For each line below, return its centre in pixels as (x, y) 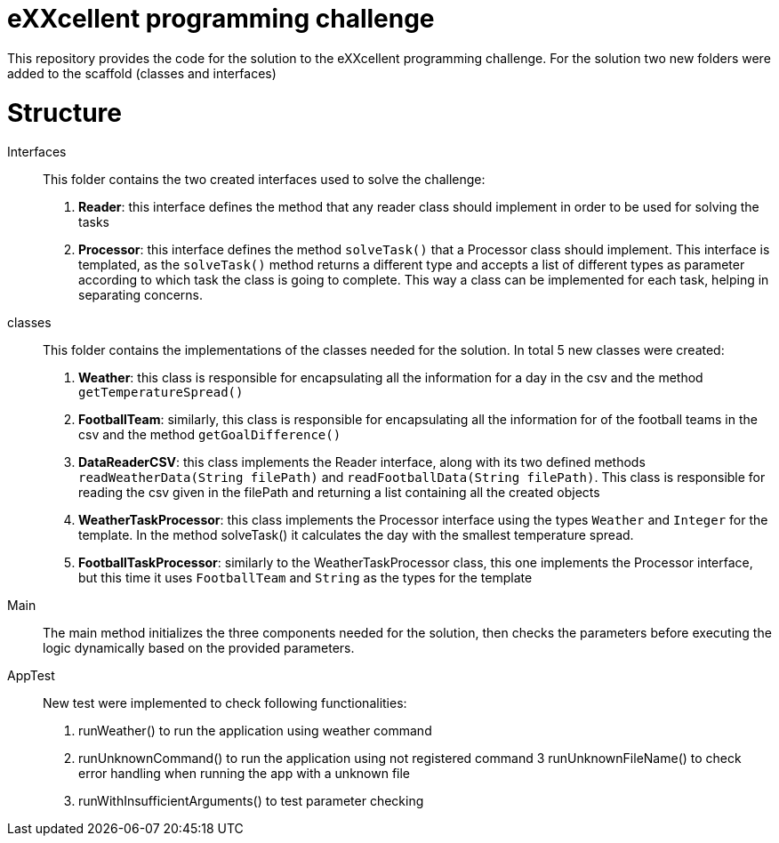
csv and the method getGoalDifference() (210, 435)
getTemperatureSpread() (161, 393)
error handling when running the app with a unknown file (245, 774)
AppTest (31, 676)
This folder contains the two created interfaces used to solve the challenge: (264, 180)
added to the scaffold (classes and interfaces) (142, 73)
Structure (64, 112)
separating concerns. (141, 295)
